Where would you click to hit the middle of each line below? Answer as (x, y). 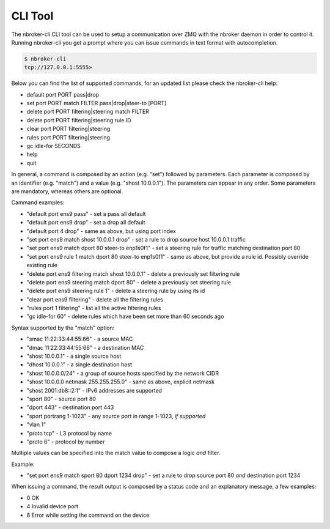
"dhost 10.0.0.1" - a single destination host (79, 364)
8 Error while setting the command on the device (88, 515)
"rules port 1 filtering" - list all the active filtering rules (94, 308)
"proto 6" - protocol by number (66, 442)
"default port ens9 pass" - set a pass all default (86, 213)
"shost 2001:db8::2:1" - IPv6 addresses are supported (94, 390)
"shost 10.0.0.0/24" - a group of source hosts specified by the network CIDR (123, 373)
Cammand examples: (38, 202)
